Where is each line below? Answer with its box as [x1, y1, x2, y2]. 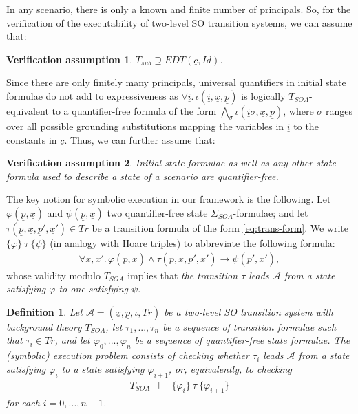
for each [6, 395, 40, 410]
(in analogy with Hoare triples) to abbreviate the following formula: [50, 235, 335, 250]
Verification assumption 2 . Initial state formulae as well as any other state [6, 155, 336, 170]
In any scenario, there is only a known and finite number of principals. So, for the [6, 2, 351, 16]
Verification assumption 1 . [6, 52, 133, 66]
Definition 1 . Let [6, 304, 83, 318]
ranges [325, 103, 352, 118]
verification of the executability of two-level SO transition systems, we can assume [6, 15, 352, 30]
